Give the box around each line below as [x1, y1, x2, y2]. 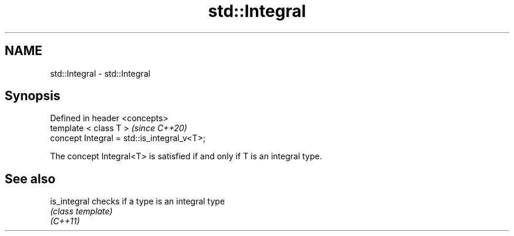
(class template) [50, 206, 113, 217]
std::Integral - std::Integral [50, 68, 151, 78]
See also [5, 171, 56, 186]
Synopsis [5, 88, 60, 104]
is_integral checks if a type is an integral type [50, 196, 225, 207]
